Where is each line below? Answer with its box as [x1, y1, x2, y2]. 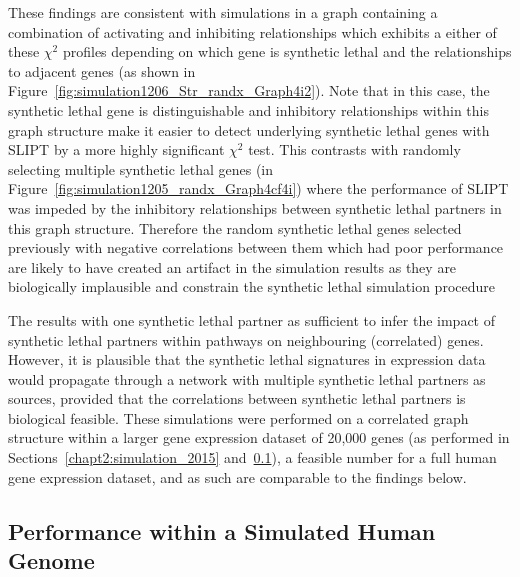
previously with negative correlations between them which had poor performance [8, 237, 504, 258]
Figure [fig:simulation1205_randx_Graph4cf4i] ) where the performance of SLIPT [8, 178, 509, 199]
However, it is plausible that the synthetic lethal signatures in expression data [8, 349, 486, 370]
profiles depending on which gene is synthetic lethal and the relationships [62, 41, 512, 62]
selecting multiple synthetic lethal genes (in [8, 158, 274, 179]
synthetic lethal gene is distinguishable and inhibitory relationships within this [8, 99, 489, 120]
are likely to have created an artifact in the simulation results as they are [8, 256, 457, 277]
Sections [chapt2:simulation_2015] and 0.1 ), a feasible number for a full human [8, 447, 497, 468]
